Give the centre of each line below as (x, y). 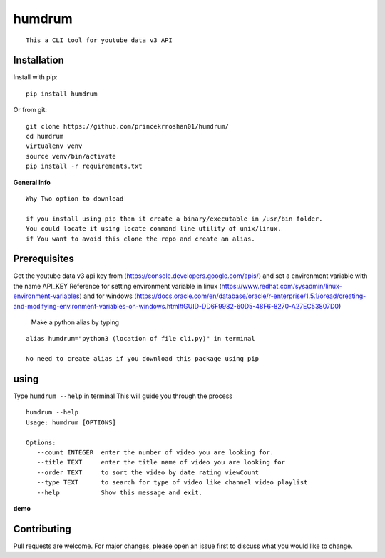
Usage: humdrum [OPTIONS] (71, 422)
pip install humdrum (62, 94)
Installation (38, 60)
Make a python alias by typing (75, 322)
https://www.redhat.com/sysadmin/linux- (282, 286)
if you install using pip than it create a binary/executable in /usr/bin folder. (174, 219)
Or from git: (30, 110)
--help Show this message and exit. (120, 492)
